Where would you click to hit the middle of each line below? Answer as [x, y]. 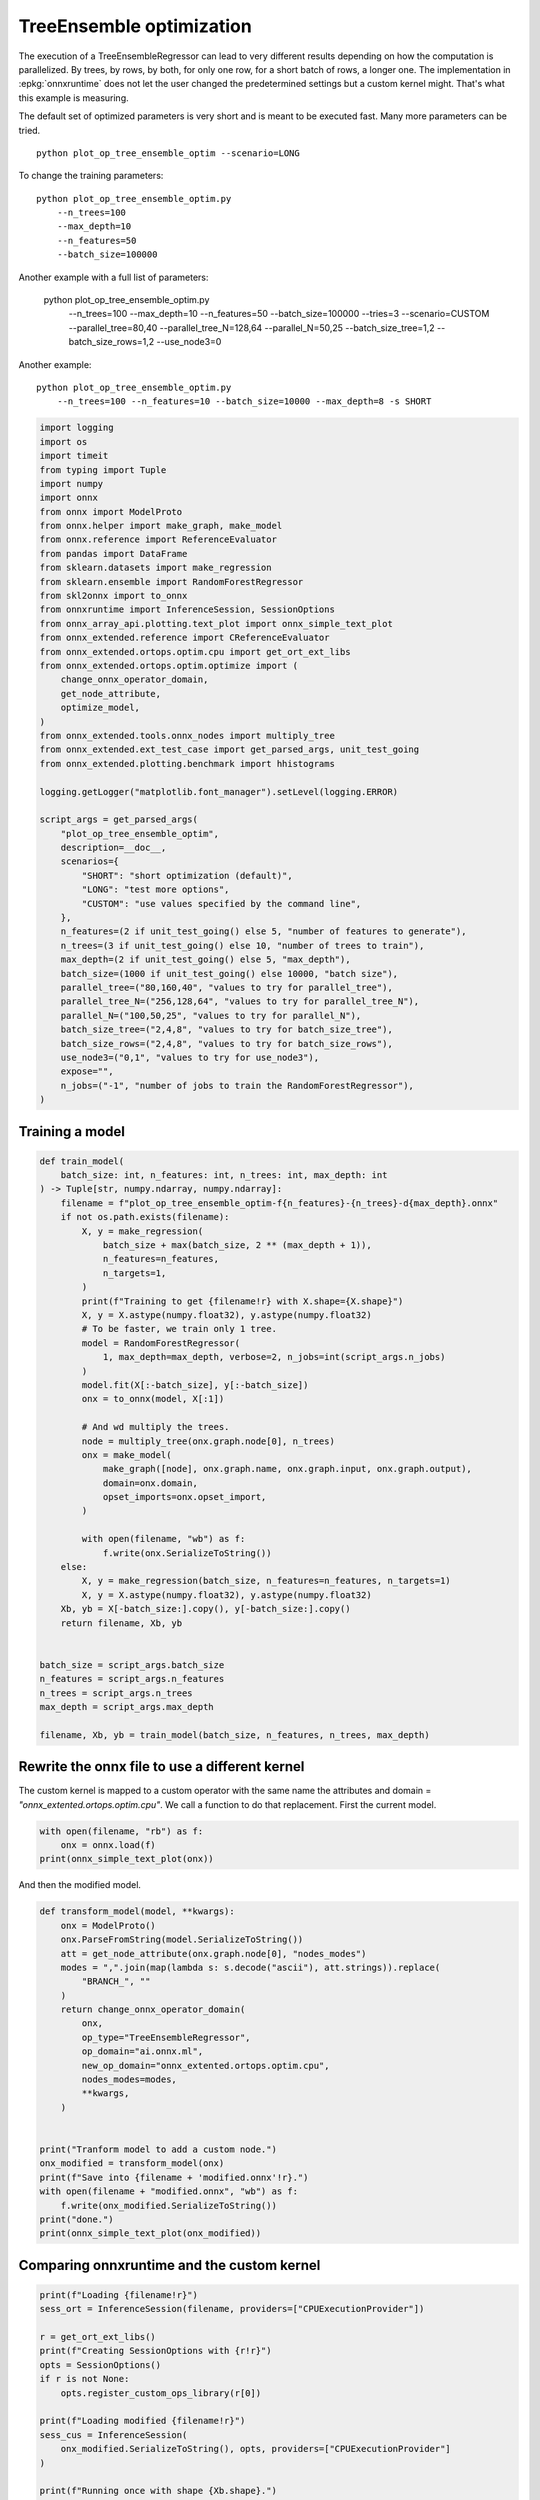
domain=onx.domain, [150, 1483]
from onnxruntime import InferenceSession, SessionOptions [187, 609]
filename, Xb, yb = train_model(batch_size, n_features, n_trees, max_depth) [234, 1734]
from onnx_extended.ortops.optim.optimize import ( [169, 665]
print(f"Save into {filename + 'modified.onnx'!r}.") [174, 2177]
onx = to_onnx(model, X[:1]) [153, 1399]
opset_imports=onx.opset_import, [184, 1497]
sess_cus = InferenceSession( [113, 2434]
